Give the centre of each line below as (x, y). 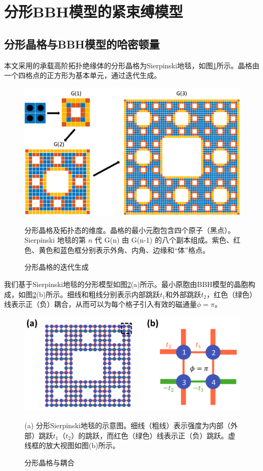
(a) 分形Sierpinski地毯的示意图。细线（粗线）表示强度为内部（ (128, 425)
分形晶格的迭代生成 (57, 267)
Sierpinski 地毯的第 (55, 240)
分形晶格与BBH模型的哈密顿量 (82, 44)
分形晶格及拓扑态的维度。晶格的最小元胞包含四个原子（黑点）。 (130, 230)
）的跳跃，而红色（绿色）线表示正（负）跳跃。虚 (153, 435)
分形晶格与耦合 (49, 462)
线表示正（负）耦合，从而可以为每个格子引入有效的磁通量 (100, 304)
